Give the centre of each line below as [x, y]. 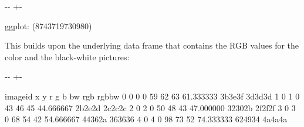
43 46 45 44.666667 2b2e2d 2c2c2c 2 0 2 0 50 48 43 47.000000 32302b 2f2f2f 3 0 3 [150, 107]
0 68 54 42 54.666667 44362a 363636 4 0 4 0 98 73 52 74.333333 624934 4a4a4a [146, 119]
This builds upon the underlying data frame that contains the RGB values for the [152, 45]
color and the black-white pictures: [67, 56]
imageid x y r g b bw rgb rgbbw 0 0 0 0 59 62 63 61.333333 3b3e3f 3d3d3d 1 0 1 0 [152, 96]
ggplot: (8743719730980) [48, 25]
